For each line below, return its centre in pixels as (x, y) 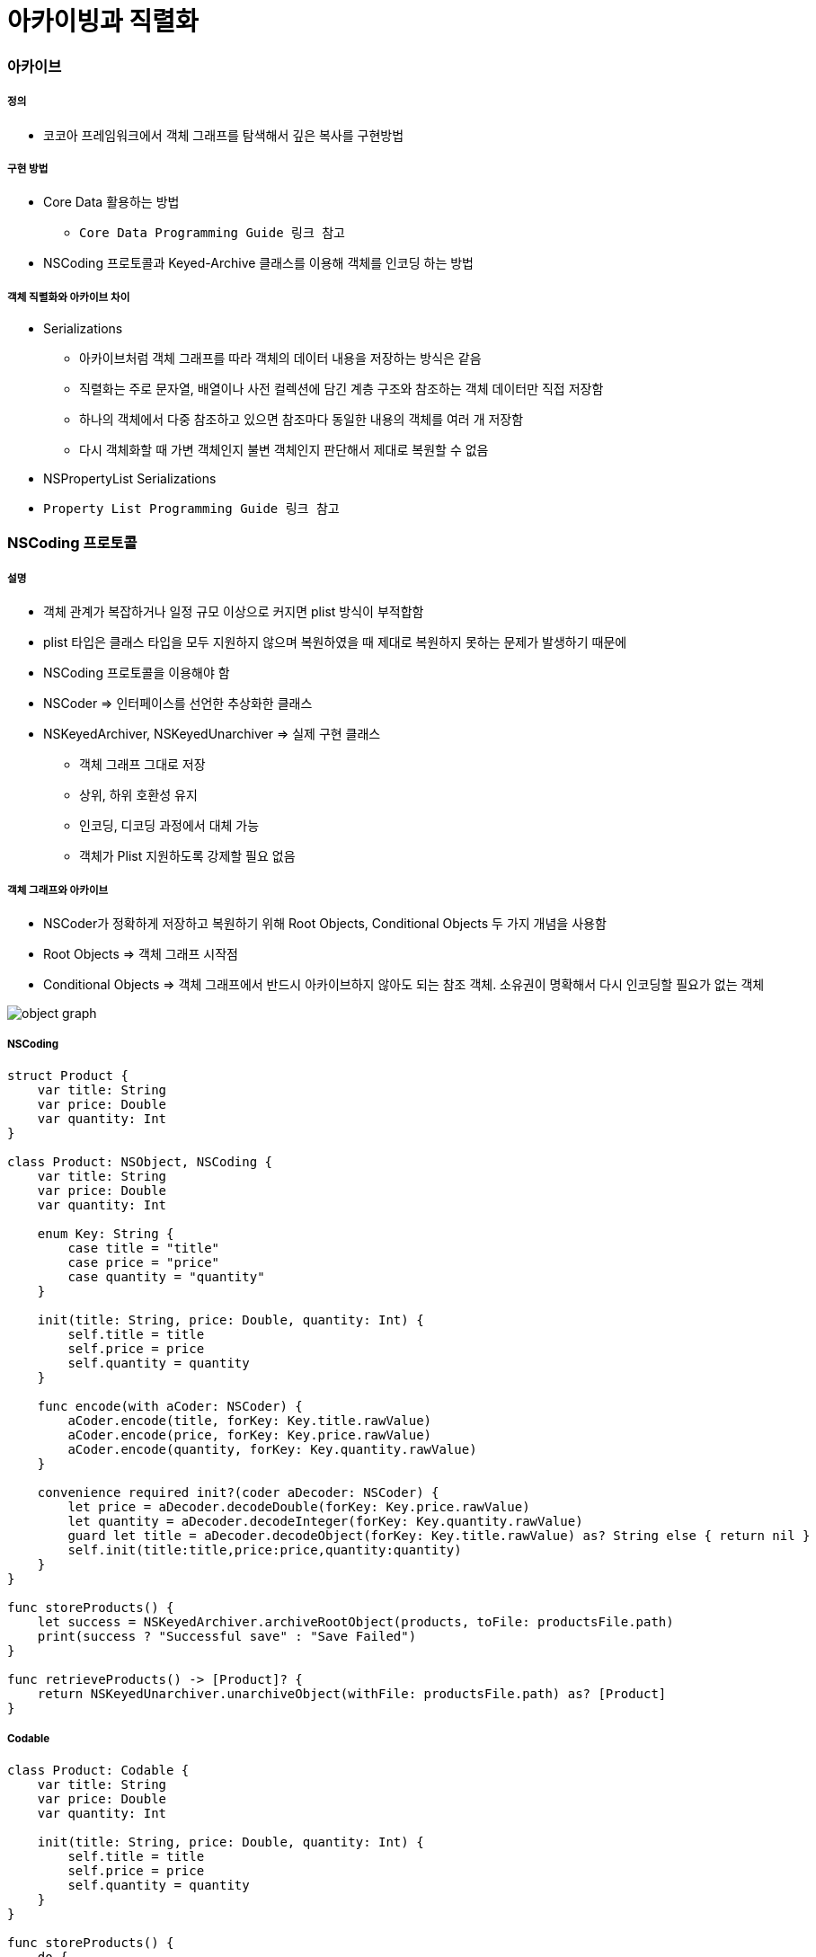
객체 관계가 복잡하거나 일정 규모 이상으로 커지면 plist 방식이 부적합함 (234, 612)
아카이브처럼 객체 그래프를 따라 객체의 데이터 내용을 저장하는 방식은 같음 (280, 359)
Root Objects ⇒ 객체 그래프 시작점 (141, 954)
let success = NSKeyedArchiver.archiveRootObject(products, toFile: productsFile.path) (355, 1621)
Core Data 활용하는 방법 (111, 202)
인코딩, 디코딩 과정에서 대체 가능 (169, 826)
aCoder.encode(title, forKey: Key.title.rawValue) (250, 1420)
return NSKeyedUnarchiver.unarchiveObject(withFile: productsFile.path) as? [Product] (352, 1693)
